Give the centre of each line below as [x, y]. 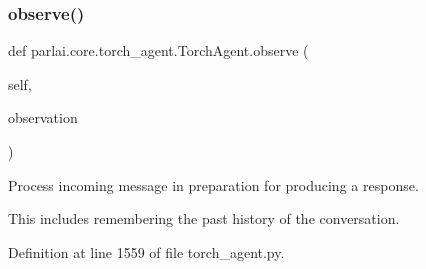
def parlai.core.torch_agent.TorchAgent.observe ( [158, 50]
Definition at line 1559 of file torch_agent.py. [146, 251]
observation [43, 117]
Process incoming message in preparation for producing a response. [213, 184]
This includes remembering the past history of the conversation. [204, 218]
